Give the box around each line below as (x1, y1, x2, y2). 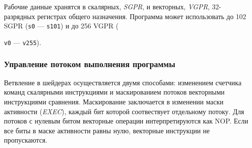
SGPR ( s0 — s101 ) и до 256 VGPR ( (4, 21, 119, 31)
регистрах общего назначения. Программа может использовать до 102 (37, 11, 247, 21)
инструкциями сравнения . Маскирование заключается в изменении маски (4, 96, 223, 106)
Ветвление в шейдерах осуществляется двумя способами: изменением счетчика (4, 77, 242, 87)
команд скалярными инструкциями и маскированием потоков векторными (4, 87, 225, 97)
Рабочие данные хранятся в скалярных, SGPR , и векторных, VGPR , (4, 1, 210, 11)
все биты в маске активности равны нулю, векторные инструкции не (4, 125, 210, 135)
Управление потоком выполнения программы (4, 58, 175, 70)
